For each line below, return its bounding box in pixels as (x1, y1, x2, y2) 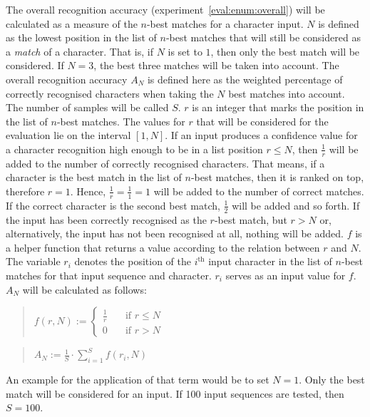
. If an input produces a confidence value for (165, 128, 358, 143)
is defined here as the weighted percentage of (147, 71, 343, 86)
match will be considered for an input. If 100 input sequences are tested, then (6, 386, 344, 401)
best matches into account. (228, 86, 345, 101)
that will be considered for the (196, 113, 329, 128)
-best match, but (214, 212, 287, 227)
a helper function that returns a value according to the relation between (6, 240, 320, 254)
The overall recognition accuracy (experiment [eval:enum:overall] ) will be (6, 2, 325, 16)
